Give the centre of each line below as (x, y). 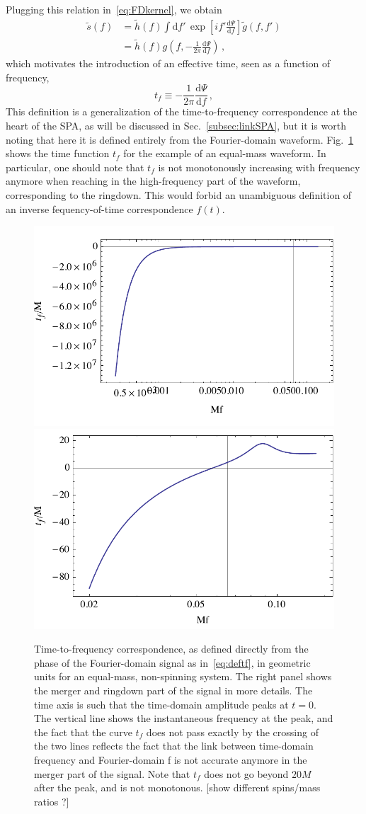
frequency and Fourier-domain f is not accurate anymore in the (171, 759)
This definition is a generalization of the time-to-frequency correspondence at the (182, 111)
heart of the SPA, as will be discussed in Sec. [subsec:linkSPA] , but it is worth (176, 125)
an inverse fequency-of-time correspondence (99, 208)
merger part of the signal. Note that (112, 773)
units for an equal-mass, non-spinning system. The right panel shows (183, 676)
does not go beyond (246, 773)
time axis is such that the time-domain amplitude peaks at (161, 704)
